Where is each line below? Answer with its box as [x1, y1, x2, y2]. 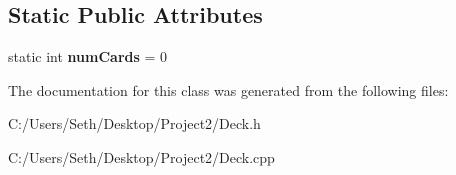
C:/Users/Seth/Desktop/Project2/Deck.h [8, 113, 261, 134]
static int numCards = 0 [8, 46, 168, 67]
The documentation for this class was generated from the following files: [8, 79, 449, 100]
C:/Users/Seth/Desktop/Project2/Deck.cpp [8, 146, 275, 167]
